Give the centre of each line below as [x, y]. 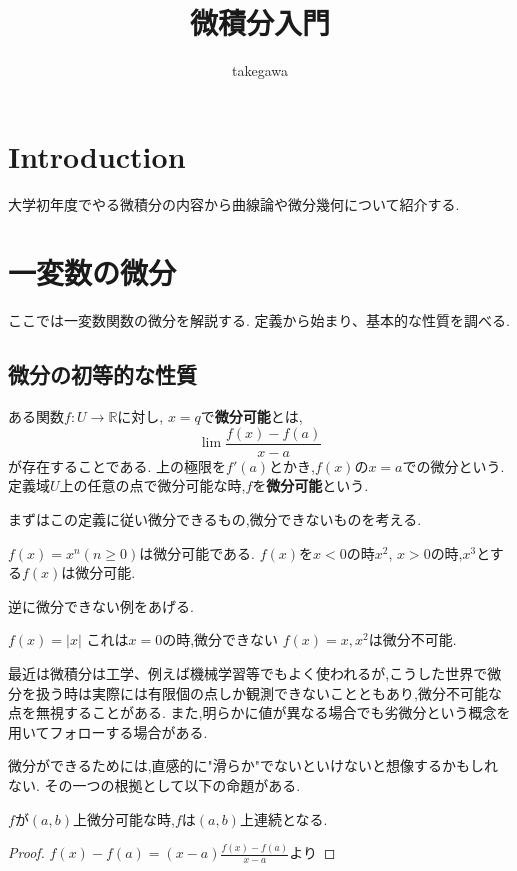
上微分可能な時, [124, 818]
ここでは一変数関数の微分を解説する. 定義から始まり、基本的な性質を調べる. [259, 320]
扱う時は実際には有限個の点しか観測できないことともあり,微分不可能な [268, 692]
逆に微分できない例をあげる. [101, 605]
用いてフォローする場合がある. [108, 731]
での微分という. [453, 465]
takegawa [260, 70]
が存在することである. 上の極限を [117, 465]
